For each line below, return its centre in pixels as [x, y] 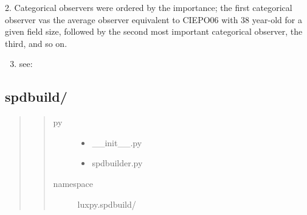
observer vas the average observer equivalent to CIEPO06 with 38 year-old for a [153, 19]
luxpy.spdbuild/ [107, 204]
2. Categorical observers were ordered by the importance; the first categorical [149, 7]
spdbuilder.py [117, 163]
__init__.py [117, 142]
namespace [73, 183]
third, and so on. [36, 43]
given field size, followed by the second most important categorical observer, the [154, 31]
